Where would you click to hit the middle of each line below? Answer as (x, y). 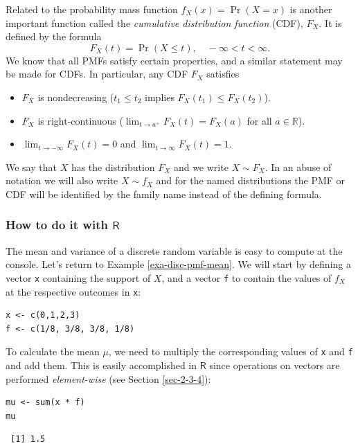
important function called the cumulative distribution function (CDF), (154, 23)
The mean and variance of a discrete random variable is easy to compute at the (174, 250)
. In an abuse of (298, 167)
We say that (31, 167)
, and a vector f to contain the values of (247, 277)
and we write (201, 167)
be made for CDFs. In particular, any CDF (97, 74)
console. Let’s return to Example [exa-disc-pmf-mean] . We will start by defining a (178, 264)
